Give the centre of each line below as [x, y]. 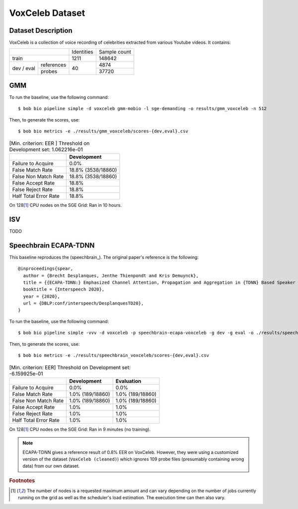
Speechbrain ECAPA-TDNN [52, 245]
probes [49, 71]
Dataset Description [41, 31]
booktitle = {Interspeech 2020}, [64, 289]
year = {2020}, [41, 296]
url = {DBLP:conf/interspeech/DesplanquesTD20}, [83, 303]
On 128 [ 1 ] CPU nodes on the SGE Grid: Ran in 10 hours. [65, 205]
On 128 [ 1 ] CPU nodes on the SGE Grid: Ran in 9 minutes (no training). [80, 429]
